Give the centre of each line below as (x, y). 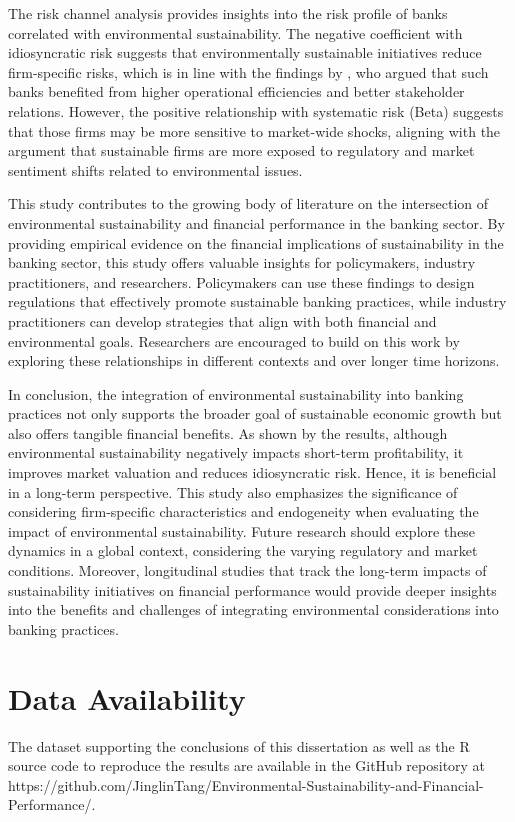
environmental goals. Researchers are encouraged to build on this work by (234, 340)
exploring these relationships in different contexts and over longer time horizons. (254, 360)
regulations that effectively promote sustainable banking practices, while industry (257, 301)
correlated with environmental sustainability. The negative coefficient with (235, 32)
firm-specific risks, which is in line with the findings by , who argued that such (248, 71)
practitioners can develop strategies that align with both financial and (222, 320)
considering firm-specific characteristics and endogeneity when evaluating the (243, 511)
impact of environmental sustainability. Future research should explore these (242, 530)
